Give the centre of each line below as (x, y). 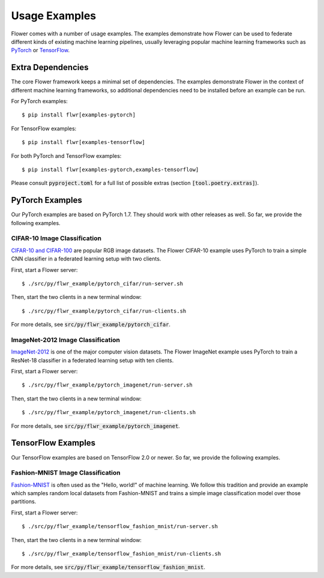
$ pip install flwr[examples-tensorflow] (83, 142)
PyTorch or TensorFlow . (40, 50)
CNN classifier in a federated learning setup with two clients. (86, 259)
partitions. (24, 502)
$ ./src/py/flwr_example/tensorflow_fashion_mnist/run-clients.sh (121, 554)
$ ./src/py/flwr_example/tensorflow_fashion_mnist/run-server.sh (120, 526)
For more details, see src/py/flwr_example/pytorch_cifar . (91, 325)
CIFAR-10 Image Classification (56, 238)
